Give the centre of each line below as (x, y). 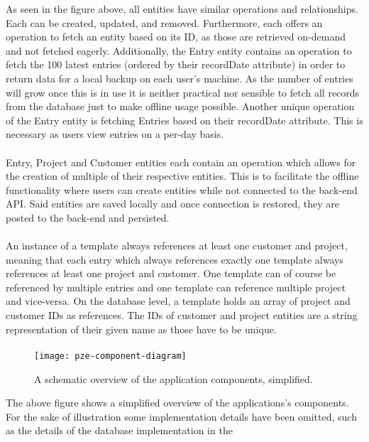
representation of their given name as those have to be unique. (141, 329)
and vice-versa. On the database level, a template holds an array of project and (178, 301)
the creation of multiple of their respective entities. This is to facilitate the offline (182, 176)
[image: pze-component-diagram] (110, 356)
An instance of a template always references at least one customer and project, (177, 246)
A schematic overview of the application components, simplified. (174, 378)
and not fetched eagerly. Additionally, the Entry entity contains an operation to (179, 50)
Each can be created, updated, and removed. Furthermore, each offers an (164, 22)
